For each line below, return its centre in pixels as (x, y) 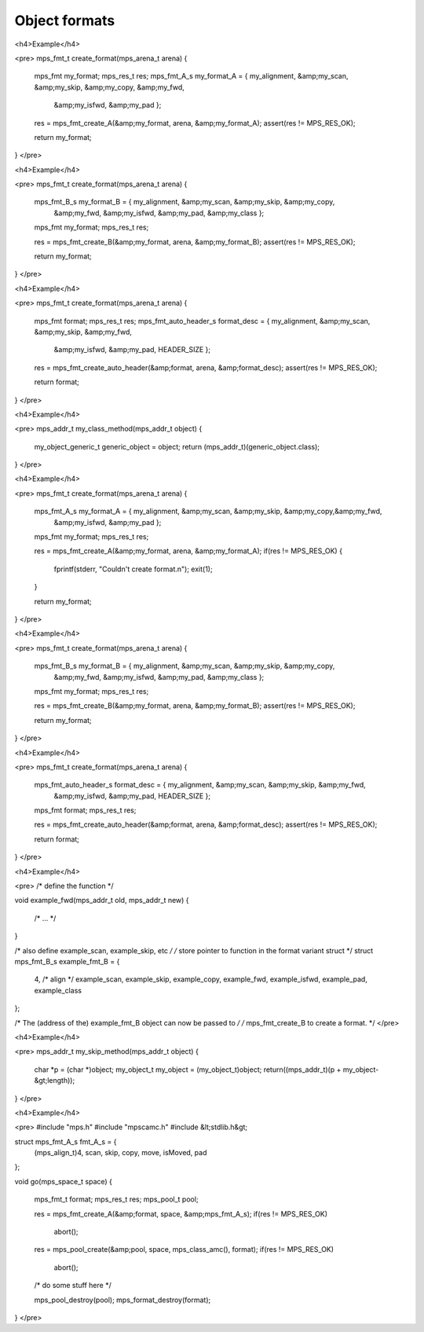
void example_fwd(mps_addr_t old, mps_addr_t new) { (102, 901)
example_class (58, 990)
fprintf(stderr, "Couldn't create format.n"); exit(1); (133, 569)
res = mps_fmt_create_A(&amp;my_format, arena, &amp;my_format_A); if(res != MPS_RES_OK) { (188, 551)
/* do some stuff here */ (73, 1286)
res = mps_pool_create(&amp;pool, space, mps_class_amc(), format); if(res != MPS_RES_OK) (184, 1249)
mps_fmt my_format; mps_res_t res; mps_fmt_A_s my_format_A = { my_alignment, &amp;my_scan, (191, 76)
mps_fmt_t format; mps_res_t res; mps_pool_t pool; (117, 1199)
